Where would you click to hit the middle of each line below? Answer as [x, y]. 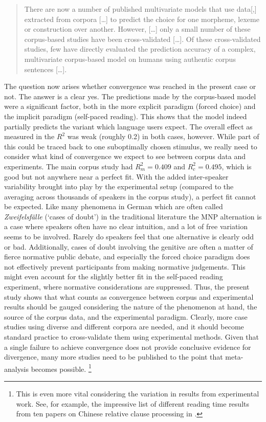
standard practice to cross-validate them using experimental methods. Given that [132, 337]
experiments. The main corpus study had [69, 166]
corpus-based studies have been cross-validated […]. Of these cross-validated [142, 39]
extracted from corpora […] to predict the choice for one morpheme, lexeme [142, 19]
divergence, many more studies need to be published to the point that [114, 357]
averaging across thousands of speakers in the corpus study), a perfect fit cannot [130, 196]
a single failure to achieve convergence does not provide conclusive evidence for [128, 347]
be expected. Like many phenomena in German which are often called [114, 206]
